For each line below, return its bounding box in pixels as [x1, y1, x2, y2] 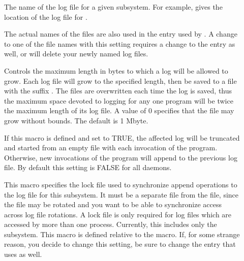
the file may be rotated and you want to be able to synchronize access [4, 199, 222, 210]
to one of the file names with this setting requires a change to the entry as [4, 38, 235, 49]
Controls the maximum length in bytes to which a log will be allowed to [4, 65, 228, 76]
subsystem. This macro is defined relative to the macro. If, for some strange [4, 229, 240, 239]
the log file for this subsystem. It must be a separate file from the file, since [4, 189, 239, 200]
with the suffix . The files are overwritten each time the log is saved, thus [4, 85, 232, 96]
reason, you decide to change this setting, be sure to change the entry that [4, 239, 236, 249]
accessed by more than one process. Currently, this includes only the [4, 219, 217, 230]
